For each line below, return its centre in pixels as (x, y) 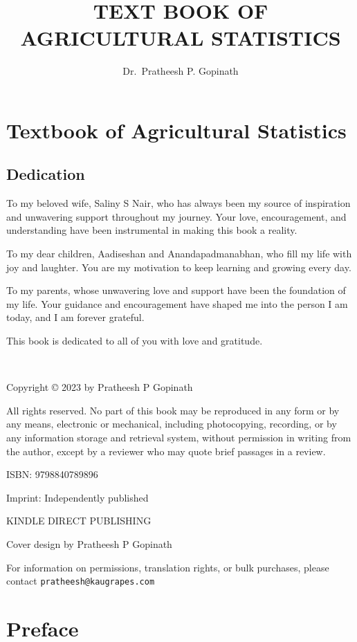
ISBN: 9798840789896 (52, 474)
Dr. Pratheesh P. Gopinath (181, 71)
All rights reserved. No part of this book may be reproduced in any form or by (173, 410)
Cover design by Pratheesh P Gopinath (89, 543)
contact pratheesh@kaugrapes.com (81, 581)
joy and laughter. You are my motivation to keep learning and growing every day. (179, 267)
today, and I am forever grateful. (75, 317)
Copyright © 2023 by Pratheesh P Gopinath (100, 387)
